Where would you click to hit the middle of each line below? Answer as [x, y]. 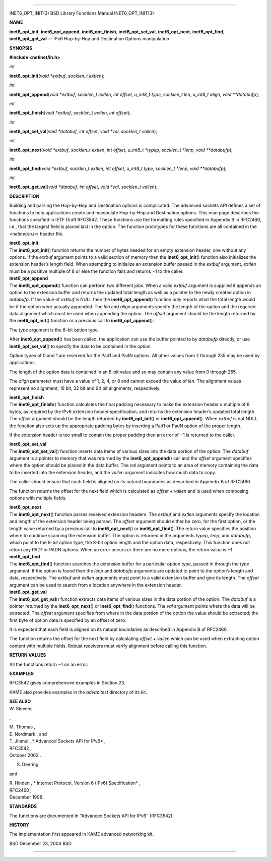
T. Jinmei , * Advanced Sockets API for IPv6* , [57, 741]
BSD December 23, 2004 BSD [41, 843]
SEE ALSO [20, 702]
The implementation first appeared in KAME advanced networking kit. [82, 834]
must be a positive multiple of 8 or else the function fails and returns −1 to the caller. [96, 271]
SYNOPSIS [21, 48]
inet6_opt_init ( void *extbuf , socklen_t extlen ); [57, 76]
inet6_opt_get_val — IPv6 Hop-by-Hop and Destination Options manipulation [89, 39]
